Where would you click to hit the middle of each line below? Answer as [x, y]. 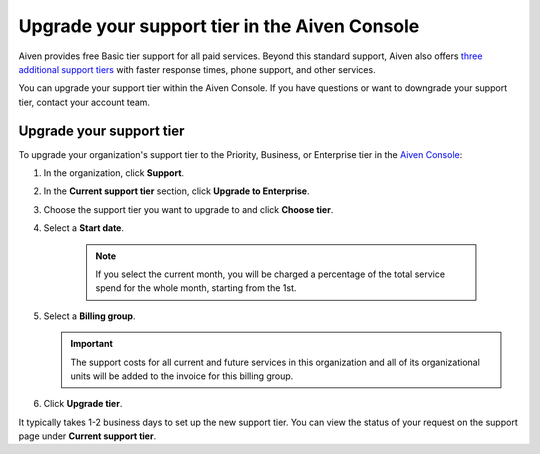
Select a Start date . [84, 228]
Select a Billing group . [89, 316]
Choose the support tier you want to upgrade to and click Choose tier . [188, 209]
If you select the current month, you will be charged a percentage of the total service [270, 274]
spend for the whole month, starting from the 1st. [196, 288]
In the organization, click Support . [114, 173]
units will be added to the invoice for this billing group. [182, 376]
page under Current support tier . [87, 436]
